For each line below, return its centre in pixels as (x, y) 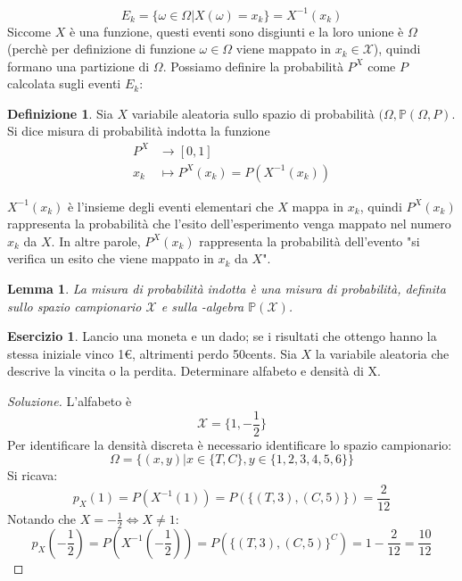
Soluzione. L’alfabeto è (70, 400)
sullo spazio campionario (74, 306)
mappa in (318, 206)
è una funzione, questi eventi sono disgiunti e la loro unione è (236, 31)
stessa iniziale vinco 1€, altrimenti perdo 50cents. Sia (152, 353)
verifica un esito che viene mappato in (111, 258)
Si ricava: (33, 475)
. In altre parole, (96, 241)
